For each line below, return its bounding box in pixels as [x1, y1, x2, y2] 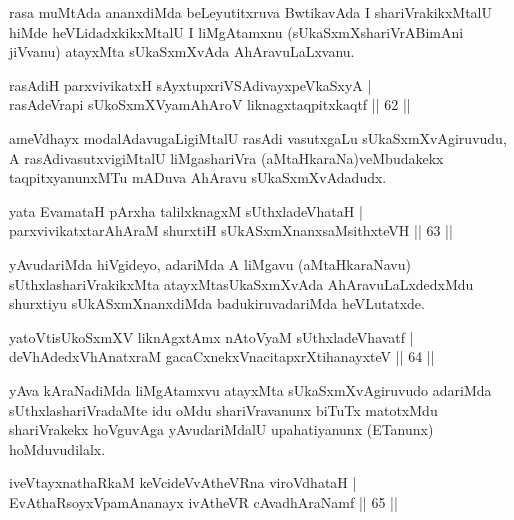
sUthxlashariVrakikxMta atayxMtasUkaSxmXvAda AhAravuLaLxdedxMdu [9, 273, 474, 294]
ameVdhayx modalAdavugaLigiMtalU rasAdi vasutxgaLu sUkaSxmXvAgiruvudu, [9, 127, 507, 148]
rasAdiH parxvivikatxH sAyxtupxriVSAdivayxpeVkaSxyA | [9, 74, 372, 95]
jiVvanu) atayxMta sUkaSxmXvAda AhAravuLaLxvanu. [9, 41, 355, 62]
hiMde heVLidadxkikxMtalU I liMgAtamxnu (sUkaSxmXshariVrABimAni [9, 21, 464, 42]
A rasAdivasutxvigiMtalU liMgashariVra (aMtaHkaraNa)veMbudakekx [9, 147, 444, 168]
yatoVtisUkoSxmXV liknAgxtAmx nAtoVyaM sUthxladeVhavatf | [9, 326, 414, 347]
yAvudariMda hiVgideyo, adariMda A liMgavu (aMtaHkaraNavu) [9, 253, 411, 274]
